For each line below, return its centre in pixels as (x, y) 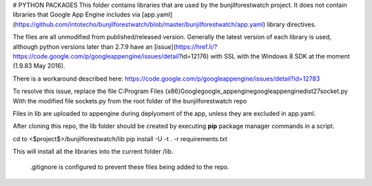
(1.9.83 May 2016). (39, 66)
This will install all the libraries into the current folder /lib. (93, 152)
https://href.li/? (197, 46)
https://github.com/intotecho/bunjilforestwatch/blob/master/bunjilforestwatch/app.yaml (139, 24)
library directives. (292, 24)
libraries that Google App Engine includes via (76, 14)
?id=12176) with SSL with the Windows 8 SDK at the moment (265, 56)
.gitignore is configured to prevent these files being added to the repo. (130, 167)
